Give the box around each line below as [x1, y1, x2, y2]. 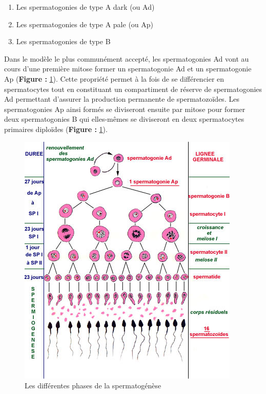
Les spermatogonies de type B [16, 36, 111, 47]
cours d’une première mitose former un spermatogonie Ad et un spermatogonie [4, 63, 252, 74]
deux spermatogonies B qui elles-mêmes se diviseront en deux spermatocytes [4, 114, 244, 124]
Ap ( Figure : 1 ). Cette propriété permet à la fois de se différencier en [4, 73, 224, 84]
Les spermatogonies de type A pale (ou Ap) [16, 18, 154, 29]
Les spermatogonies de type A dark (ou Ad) [16, 2, 155, 12]
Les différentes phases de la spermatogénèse [25, 380, 161, 391]
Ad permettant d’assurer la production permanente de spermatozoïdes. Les [4, 93, 239, 104]
